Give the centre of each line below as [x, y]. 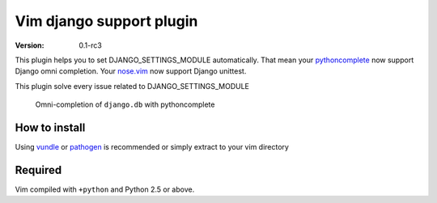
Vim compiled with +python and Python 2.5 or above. [105, 189]
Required [38, 170]
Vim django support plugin [106, 21]
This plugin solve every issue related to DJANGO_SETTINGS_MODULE [132, 86]
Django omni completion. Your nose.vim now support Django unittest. [131, 71]
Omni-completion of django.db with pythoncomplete [125, 104]
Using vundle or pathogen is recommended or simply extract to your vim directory [152, 147]
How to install [50, 127]
